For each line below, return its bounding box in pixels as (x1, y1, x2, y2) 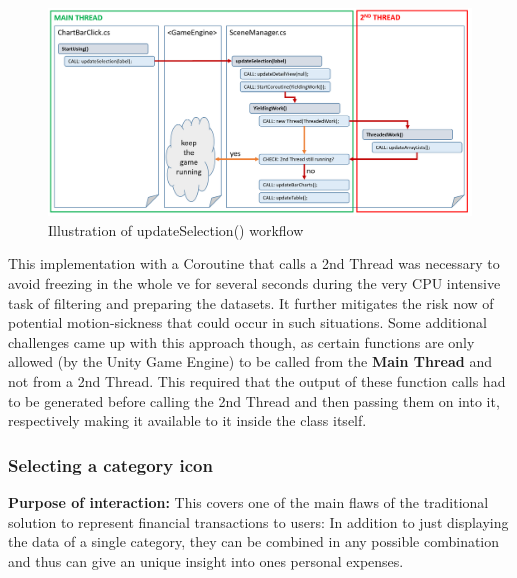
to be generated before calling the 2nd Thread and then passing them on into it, (8, 390, 500, 411)
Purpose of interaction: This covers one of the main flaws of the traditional (8, 492, 489, 513)
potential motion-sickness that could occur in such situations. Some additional (8, 312, 487, 333)
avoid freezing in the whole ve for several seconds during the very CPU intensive (8, 273, 501, 294)
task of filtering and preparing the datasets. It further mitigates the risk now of (8, 292, 494, 313)
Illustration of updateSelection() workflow (48, 219, 304, 240)
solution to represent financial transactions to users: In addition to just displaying (8, 511, 509, 532)
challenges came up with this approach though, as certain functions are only (8, 331, 475, 352)
